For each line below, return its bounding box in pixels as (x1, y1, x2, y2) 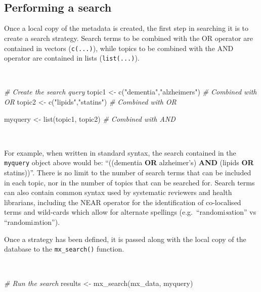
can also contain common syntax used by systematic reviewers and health (4, 187, 232, 198)
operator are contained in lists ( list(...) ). (4, 53, 140, 63)
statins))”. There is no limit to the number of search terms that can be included (4, 167, 251, 178)
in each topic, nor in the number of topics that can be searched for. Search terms (4, 177, 255, 187)
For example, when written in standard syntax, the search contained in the (4, 147, 236, 158)
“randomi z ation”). (4, 217, 60, 227)
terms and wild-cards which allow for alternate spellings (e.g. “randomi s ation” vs (4, 207, 256, 217)
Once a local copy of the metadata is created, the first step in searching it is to (4, 23, 249, 33)
